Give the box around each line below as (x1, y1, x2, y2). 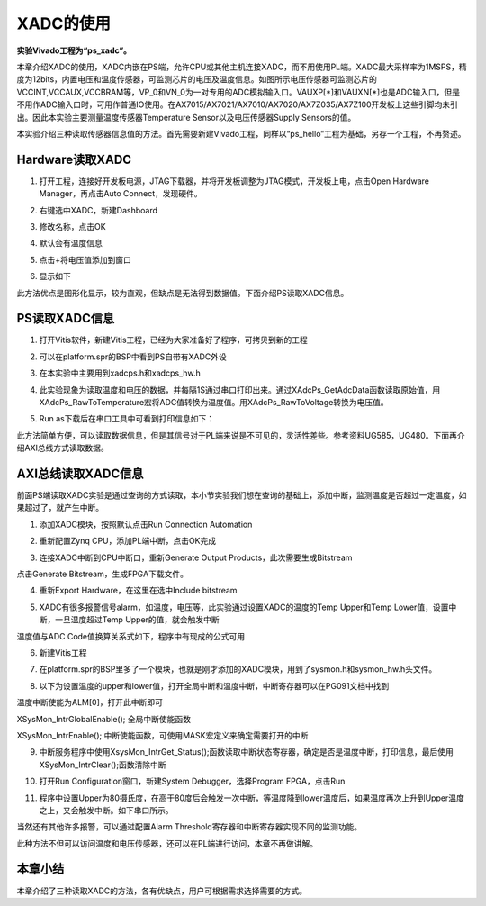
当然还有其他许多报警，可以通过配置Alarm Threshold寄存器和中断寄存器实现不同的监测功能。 (16, 821, 363, 832)
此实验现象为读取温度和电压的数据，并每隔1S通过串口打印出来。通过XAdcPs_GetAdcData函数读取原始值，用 (39, 384, 441, 395)
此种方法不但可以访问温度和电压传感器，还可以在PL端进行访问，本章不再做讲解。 (16, 838, 319, 848)
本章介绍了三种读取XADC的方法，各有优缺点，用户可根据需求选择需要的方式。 (16, 885, 308, 896)
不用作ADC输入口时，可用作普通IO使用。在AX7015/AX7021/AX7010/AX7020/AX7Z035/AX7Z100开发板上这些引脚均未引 (16, 99, 459, 110)
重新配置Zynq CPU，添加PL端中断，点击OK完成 (39, 536, 217, 547)
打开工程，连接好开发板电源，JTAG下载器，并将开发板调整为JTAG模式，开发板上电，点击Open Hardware (39, 176, 429, 186)
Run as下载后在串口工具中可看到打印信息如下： (39, 413, 215, 424)
